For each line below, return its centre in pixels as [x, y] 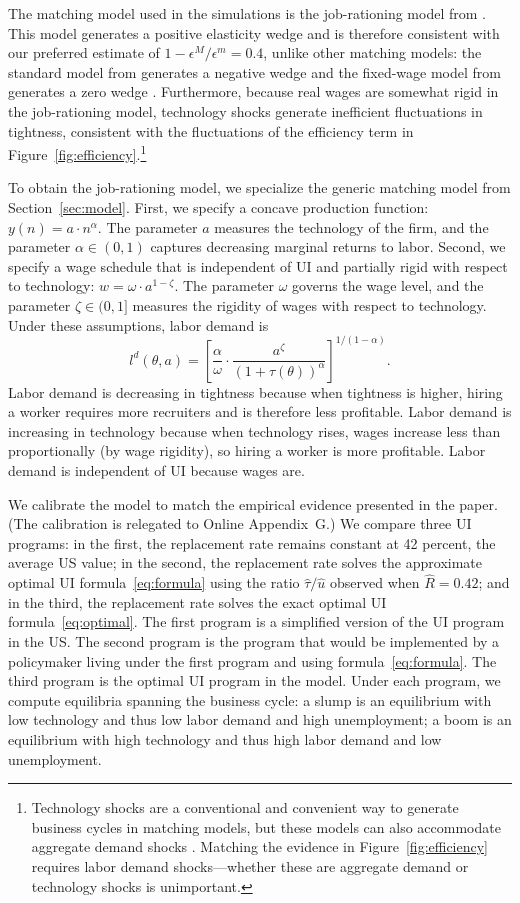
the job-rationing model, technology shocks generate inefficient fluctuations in [245, 110]
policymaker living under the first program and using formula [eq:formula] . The [252, 660]
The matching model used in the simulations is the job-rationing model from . [247, 13]
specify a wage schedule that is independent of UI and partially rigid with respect [258, 265]
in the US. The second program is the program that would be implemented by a [254, 641]
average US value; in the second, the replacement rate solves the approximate [245, 562]
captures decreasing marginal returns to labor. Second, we [328, 246]
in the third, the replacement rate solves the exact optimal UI [197, 601]
